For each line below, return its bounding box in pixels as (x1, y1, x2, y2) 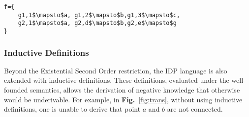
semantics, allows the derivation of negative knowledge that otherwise (30, 85, 240, 95)
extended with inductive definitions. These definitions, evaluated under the (4, 75, 229, 85)
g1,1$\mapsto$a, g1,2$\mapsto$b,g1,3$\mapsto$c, (18, 11, 180, 19)
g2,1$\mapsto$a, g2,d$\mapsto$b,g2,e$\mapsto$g (18, 20, 177, 27)
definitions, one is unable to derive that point (4, 104, 141, 114)
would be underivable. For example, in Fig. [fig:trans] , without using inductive (4, 94, 243, 104)
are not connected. (167, 104, 223, 114)
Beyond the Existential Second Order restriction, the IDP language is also (4, 65, 227, 75)
